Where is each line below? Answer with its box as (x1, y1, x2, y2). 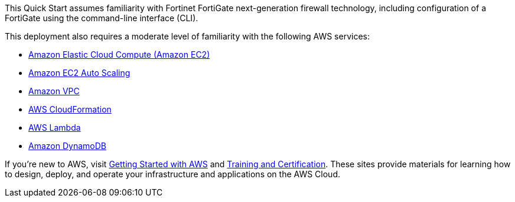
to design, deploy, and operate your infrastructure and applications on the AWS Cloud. (5, 169, 340, 179)
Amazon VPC (28, 86, 80, 96)
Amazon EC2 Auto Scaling (28, 68, 131, 78)
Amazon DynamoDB (28, 141, 106, 151)
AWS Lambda (28, 122, 81, 133)
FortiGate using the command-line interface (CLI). (5, 13, 198, 23)
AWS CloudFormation (28, 104, 112, 114)
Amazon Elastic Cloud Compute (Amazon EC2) (28, 49, 210, 59)
